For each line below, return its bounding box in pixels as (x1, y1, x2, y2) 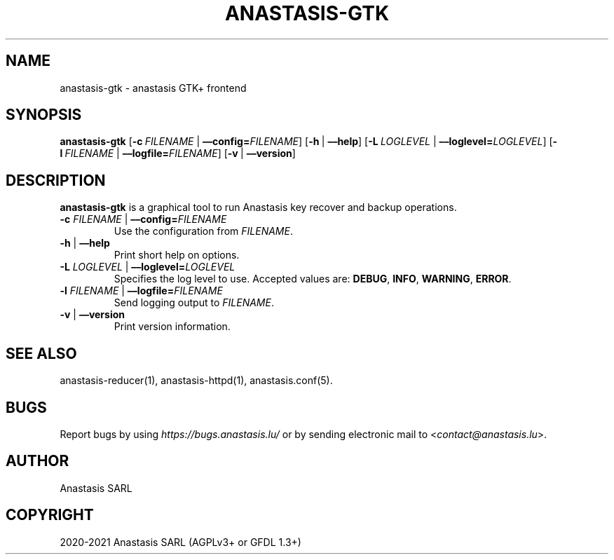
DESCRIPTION (6, 171, 106, 189)
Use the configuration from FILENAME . (114, 225, 293, 238)
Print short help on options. (114, 249, 240, 261)
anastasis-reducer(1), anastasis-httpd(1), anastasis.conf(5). (60, 374, 333, 387)
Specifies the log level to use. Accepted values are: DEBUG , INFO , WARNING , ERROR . (114, 273, 512, 285)
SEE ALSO (6, 344, 77, 362)
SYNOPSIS (6, 106, 82, 124)
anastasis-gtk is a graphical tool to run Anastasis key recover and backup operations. (60, 201, 457, 214)
